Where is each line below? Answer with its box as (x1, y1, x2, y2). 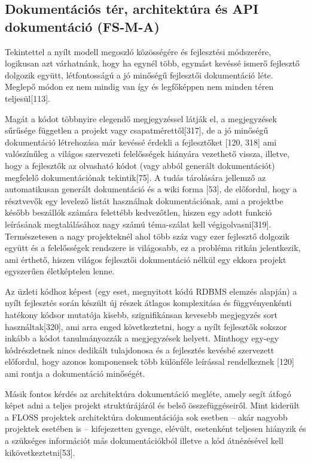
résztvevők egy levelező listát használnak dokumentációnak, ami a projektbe (5, 194, 283, 207)
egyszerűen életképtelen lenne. (5, 265, 115, 277)
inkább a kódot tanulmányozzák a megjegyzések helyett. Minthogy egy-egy (5, 332, 279, 344)
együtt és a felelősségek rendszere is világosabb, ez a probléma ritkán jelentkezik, (5, 241, 301, 254)
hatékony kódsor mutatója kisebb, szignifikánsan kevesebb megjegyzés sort (5, 308, 278, 321)
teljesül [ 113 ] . (5, 92, 50, 104)
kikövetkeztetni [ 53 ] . (5, 446, 75, 458)
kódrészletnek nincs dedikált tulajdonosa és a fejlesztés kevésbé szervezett (5, 343, 275, 356)
